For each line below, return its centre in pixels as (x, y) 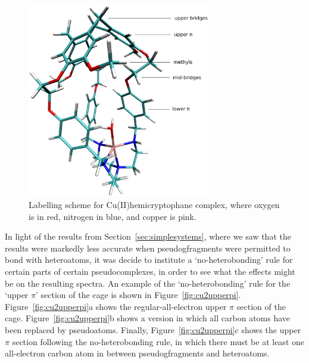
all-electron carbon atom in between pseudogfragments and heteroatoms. (137, 353)
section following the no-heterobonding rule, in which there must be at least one (158, 341)
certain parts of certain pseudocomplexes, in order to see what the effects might (150, 272)
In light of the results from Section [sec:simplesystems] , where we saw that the (148, 236)
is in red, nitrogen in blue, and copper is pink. (113, 216)
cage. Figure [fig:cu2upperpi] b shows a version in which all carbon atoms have (148, 318)
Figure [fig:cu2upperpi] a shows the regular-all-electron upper (116, 306)
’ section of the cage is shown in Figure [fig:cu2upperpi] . (138, 295)
